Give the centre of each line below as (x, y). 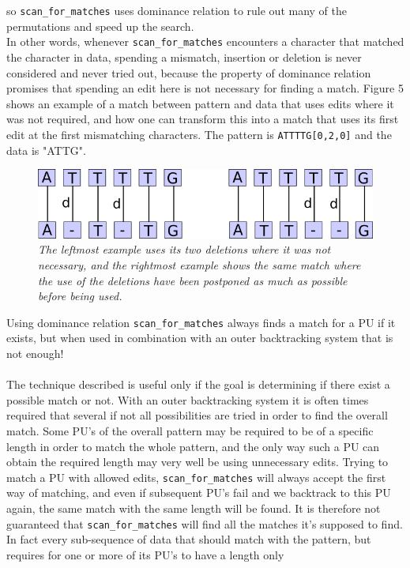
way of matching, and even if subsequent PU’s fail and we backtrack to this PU (199, 493)
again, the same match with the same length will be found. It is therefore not (194, 508)
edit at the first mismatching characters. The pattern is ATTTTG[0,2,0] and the (199, 134)
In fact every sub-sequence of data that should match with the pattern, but (189, 539)
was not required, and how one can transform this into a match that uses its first (203, 119)
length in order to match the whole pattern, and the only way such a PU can (193, 446)
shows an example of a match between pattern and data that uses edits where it (200, 103)
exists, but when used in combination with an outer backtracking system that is (200, 338)
